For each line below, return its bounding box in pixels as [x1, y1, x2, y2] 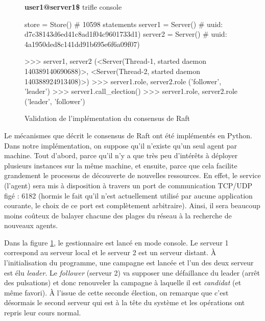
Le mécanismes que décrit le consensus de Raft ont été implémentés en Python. [4, 130, 252, 140]
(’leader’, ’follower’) [25, 95, 85, 106]
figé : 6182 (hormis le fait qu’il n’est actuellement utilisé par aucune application [4, 190, 253, 201]
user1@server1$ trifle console [25, 2, 122, 12]
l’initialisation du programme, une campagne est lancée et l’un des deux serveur [4, 257, 254, 268]
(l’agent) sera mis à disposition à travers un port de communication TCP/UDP [4, 180, 253, 190]
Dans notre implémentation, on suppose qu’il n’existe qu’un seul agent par [4, 140, 237, 151]
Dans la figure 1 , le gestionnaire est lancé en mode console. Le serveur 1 [4, 237, 229, 248]
